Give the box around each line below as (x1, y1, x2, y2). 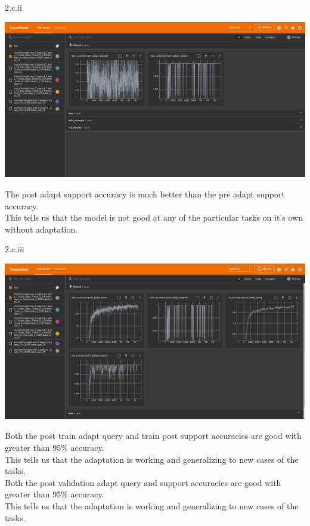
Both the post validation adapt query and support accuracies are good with (5, 476, 281, 488)
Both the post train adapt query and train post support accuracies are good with (5, 429, 302, 442)
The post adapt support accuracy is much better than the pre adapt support (5, 188, 285, 200)
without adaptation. (5, 222, 78, 235)
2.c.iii (5, 243, 24, 255)
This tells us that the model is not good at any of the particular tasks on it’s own (5, 211, 303, 224)
